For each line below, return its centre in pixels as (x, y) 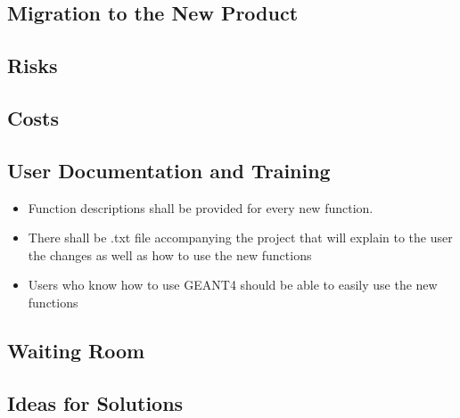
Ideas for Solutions (95, 402)
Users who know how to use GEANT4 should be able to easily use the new (233, 285)
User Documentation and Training (169, 170)
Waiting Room (76, 350)
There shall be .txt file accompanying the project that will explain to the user (240, 238)
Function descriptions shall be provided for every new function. (201, 207)
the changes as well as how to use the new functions (170, 254)
